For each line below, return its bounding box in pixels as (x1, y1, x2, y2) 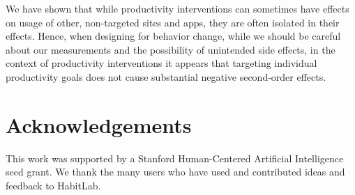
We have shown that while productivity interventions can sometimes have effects (6, 1, 349, 15)
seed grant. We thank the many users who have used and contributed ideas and (6, 164, 345, 179)
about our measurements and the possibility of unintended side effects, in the (6, 42, 335, 56)
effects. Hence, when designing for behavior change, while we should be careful (6, 29, 341, 43)
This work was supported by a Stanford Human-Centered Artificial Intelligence (6, 150, 344, 165)
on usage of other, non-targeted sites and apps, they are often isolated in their (6, 15, 340, 29)
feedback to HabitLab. (6, 178, 101, 192)
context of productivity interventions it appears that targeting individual (6, 56, 317, 70)
